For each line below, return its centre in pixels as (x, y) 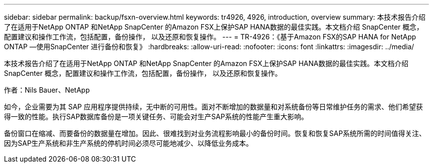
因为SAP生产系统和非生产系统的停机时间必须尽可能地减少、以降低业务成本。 (129, 143)
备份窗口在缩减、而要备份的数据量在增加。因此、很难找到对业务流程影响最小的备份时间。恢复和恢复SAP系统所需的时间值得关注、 (215, 133)
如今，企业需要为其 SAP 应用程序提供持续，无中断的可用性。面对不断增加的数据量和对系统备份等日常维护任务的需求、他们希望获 (214, 107)
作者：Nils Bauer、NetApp (47, 90)
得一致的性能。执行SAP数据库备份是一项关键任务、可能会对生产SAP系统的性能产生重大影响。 (156, 117)
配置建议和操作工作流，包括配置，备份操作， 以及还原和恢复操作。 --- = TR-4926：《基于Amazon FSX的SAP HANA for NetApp (210, 37)
